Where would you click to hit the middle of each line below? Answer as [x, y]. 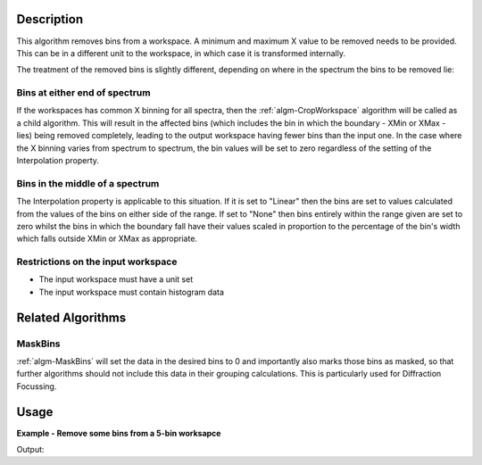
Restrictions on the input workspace [97, 262]
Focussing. [37, 386]
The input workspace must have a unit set [116, 279]
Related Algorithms [71, 317]
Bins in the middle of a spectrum [88, 183]
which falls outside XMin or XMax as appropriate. [107, 239]
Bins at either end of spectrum [83, 93]
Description [50, 19]
